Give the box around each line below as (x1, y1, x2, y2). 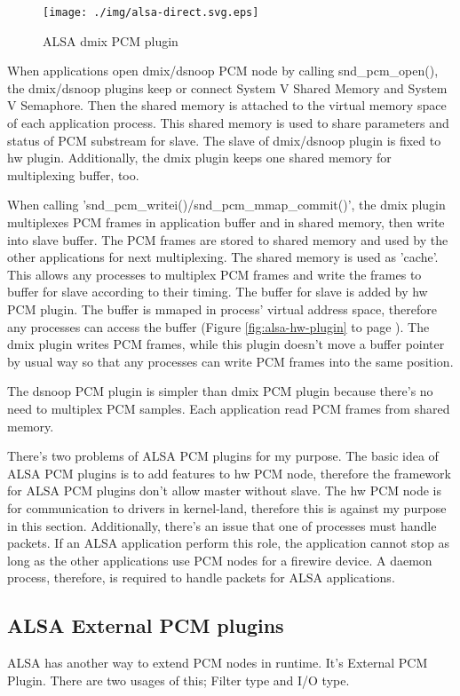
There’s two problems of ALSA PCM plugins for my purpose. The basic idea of (7, 447, 439, 465)
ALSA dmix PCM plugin (43, 31, 178, 50)
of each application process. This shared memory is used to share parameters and (7, 114, 449, 132)
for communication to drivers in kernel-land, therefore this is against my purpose (7, 498, 447, 517)
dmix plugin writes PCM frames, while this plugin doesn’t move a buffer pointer (7, 335, 445, 353)
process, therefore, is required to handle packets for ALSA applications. (7, 568, 395, 587)
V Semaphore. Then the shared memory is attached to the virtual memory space (7, 96, 447, 115)
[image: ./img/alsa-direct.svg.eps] (43, 6, 259, 19)
